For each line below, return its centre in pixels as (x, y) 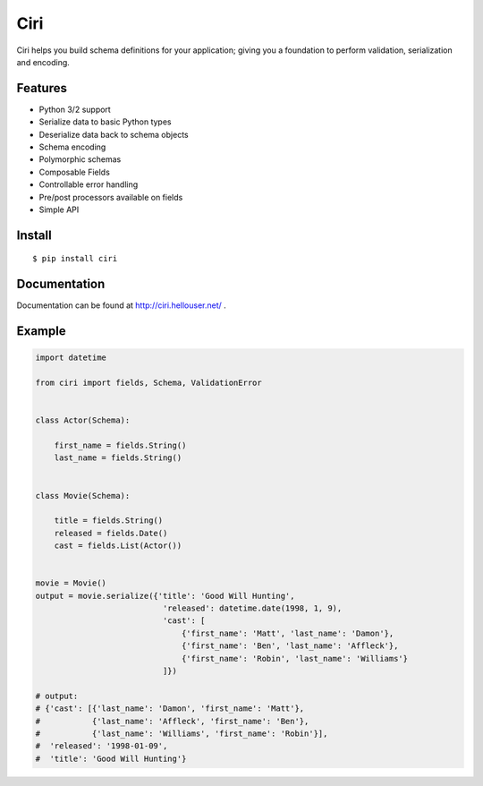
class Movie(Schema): (83, 496)
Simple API (59, 209)
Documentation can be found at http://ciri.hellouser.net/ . (122, 305)
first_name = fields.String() (120, 446)
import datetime (71, 358)
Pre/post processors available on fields (111, 197)
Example (41, 331)
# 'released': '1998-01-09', (102, 746)
